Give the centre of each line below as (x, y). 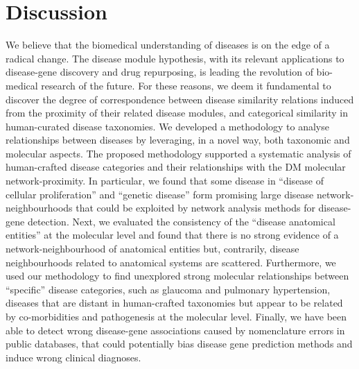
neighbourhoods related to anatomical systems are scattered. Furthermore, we (171, 262)
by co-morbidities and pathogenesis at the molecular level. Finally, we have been (176, 316)
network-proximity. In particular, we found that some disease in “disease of (165, 181)
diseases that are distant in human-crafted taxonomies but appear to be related (174, 303)
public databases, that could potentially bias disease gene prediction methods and (179, 344)
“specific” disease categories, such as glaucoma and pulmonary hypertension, (168, 289)
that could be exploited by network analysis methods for (195, 208)
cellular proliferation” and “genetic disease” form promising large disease (160, 194)
